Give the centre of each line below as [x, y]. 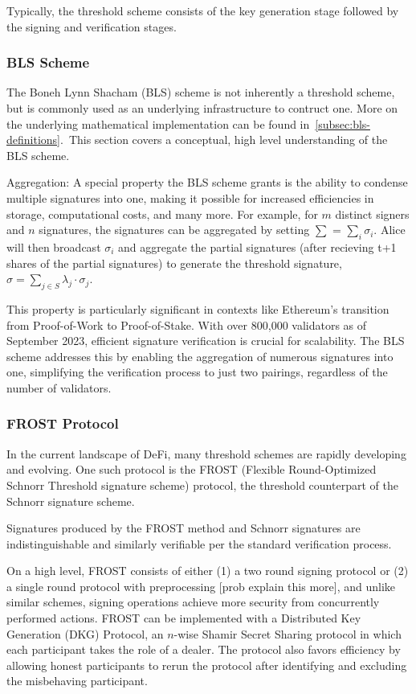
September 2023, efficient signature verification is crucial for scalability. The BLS [206, 341]
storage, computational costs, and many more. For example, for [162, 214]
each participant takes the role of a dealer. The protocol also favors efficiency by [204, 649]
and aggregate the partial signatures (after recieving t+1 [257, 246]
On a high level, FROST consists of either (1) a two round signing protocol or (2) [208, 571]
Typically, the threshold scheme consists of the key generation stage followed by [203, 10]
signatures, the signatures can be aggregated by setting [174, 230]
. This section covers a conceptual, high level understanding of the [224, 140]
